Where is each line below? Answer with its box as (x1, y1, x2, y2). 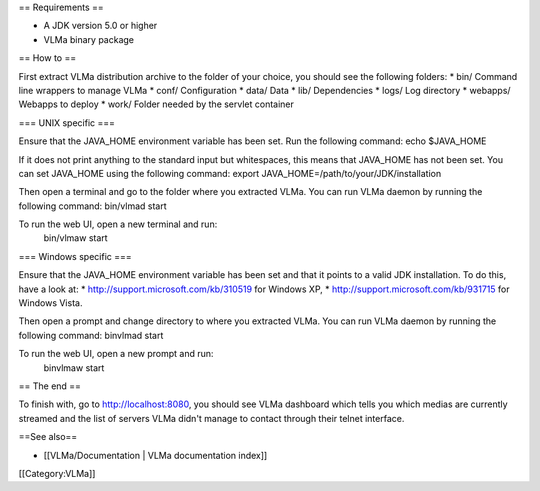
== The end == (18, 380, 82, 392)
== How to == (18, 52, 77, 64)
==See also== (18, 431, 78, 443)
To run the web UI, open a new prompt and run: (18, 348, 214, 360)
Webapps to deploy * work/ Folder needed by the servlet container (18, 98, 295, 110)
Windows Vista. (18, 297, 83, 309)
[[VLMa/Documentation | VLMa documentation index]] (43, 449, 268, 461)
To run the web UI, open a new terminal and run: (18, 218, 218, 230)
